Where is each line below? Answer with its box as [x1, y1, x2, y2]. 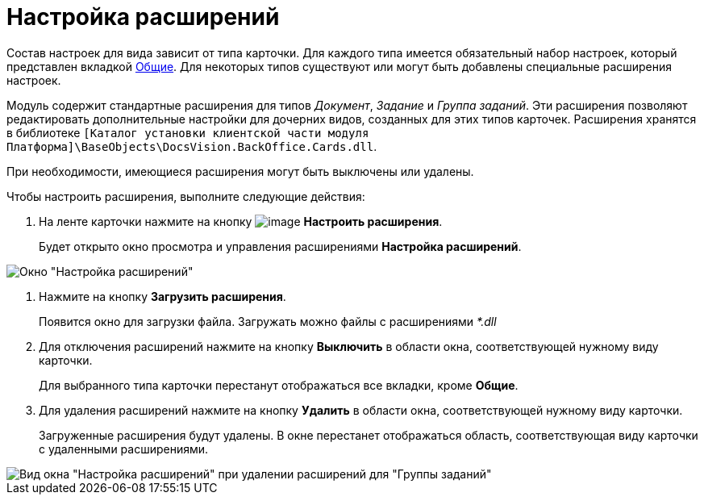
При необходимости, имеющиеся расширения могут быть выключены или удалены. [6, 164, 474, 178]
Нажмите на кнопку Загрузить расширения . [39, 289, 286, 303]
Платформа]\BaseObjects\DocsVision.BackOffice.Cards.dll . [6, 139, 377, 153]
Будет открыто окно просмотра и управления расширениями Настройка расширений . [39, 239, 522, 253]
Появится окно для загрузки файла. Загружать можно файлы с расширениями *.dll [39, 314, 497, 328]
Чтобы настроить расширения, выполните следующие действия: [6, 189, 365, 203]
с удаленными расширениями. [39, 441, 209, 456]
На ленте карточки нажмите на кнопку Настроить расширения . [39, 214, 443, 228]
